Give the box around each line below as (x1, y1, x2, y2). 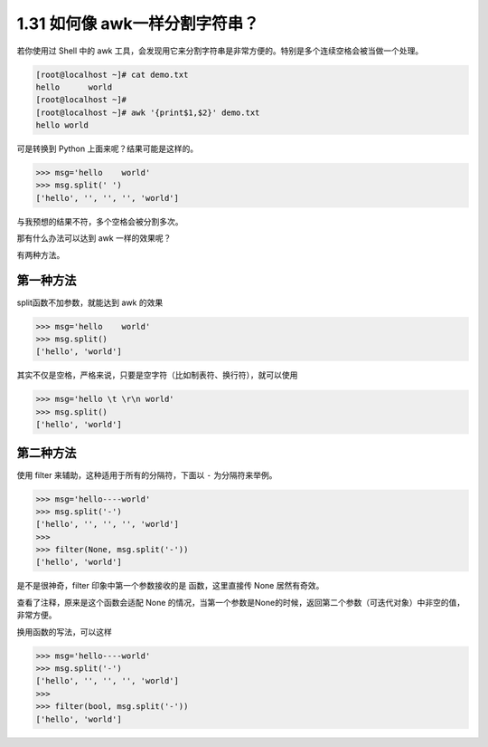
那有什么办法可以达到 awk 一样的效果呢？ (16, 233, 172, 244)
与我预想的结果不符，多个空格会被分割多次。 (16, 215, 183, 226)
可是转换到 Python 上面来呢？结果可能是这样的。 (16, 143, 199, 154)
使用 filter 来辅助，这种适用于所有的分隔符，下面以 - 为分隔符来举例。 (16, 469, 277, 480)
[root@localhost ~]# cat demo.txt (35, 69, 189, 80)
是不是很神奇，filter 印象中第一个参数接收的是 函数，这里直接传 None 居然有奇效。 (16, 580, 324, 591)
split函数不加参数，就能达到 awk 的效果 (16, 297, 164, 308)
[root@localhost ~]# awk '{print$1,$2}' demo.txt (35, 107, 260, 118)
